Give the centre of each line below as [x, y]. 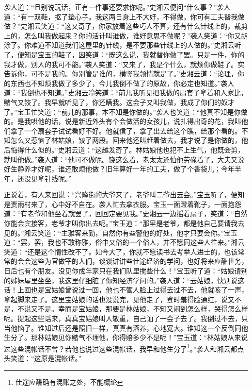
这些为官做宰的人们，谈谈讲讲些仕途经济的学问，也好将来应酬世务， [139, 261]
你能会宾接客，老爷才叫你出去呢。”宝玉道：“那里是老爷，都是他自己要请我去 [124, 223]
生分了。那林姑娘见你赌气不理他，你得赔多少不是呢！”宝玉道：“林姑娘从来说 [126, 337]
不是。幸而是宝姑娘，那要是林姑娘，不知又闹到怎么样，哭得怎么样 [143, 309]
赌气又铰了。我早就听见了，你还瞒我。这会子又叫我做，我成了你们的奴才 [119, 102]
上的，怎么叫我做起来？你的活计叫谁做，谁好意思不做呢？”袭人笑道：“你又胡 [126, 35]
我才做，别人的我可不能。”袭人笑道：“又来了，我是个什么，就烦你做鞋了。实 [124, 64]
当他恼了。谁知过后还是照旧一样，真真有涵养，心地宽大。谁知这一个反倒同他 [126, 328]
